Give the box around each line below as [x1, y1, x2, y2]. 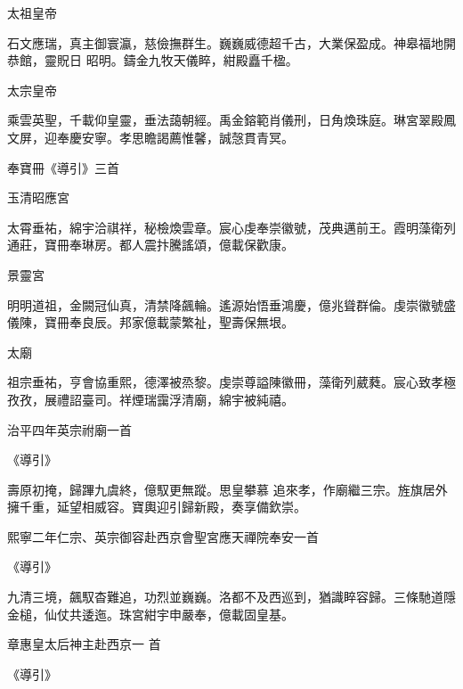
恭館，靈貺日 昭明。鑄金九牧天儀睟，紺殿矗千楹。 [7, 51, 298, 70]
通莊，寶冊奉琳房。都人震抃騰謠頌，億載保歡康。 [7, 235, 294, 254]
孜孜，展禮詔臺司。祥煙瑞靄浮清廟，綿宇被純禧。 [7, 390, 294, 408]
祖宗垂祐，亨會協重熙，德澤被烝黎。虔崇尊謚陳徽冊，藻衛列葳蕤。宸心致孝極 [7, 373, 456, 391]
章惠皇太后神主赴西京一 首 [7, 635, 161, 653]
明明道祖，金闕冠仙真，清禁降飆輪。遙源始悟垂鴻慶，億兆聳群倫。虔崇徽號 [7, 295, 443, 314]
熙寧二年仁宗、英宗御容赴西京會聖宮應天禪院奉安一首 [7, 527, 319, 545]
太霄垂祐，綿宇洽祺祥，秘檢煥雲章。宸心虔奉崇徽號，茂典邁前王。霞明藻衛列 [7, 217, 456, 236]
